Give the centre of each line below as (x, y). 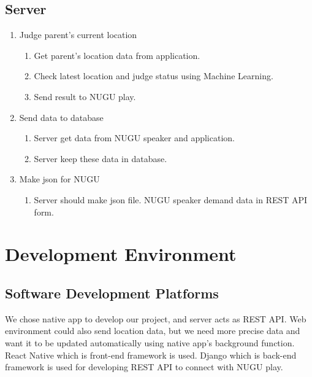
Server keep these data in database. (101, 158)
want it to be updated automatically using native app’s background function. (150, 342)
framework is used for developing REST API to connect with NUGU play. (144, 367)
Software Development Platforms (112, 293)
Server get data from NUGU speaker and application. (134, 138)
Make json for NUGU (59, 179)
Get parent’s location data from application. (117, 55)
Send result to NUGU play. (85, 96)
